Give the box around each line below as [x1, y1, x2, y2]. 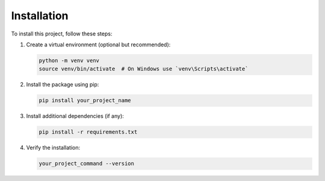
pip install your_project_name [39, 97, 132, 104]
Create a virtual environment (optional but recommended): [26, 41, 171, 48]
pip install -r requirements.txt [39, 129, 138, 135]
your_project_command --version [39, 160, 135, 167]
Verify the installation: [26, 144, 81, 152]
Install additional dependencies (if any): [26, 112, 125, 120]
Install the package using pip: [26, 81, 99, 88]
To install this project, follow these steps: [11, 30, 113, 37]
